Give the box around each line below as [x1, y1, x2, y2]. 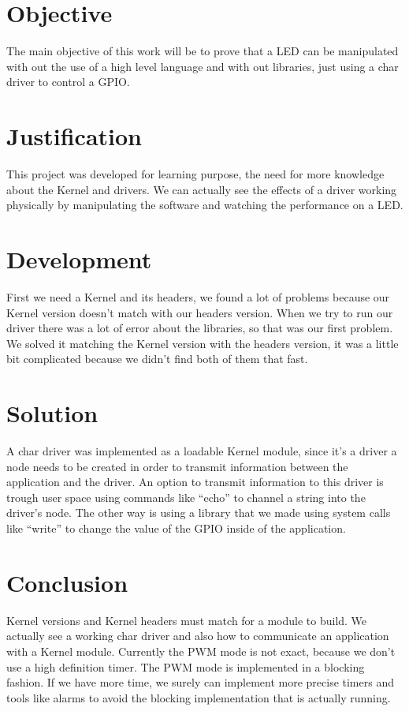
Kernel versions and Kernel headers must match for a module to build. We [6, 612, 367, 628]
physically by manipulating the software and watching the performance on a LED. [6, 196, 403, 213]
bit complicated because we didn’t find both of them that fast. [6, 350, 308, 367]
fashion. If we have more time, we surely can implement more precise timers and [6, 674, 394, 690]
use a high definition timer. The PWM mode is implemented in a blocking [6, 658, 365, 675]
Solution [6, 397, 99, 429]
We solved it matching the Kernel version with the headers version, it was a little [6, 335, 399, 351]
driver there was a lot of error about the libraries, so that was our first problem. [6, 320, 393, 336]
